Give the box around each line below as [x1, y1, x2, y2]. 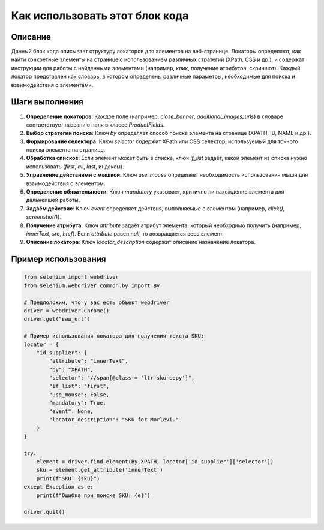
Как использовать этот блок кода [11, 9, 189, 22]
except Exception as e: [23, 483, 94, 490]
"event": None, [49, 408, 94, 415]
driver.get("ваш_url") [23, 315, 91, 323]
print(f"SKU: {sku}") [36, 475, 100, 482]
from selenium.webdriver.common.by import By [23, 282, 160, 289]
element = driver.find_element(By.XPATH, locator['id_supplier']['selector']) [36, 458, 274, 465]
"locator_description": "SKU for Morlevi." [49, 417, 179, 423]
